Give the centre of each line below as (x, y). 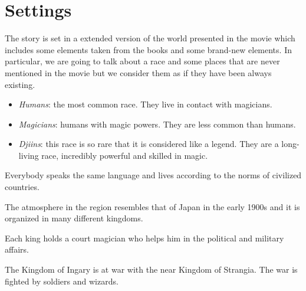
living (29, 155)
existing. (20, 84)
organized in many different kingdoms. (74, 218)
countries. (22, 187)
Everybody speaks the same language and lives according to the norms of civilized (153, 175)
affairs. (17, 249)
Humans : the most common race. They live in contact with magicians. (145, 104)
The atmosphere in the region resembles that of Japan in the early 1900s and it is (152, 206)
